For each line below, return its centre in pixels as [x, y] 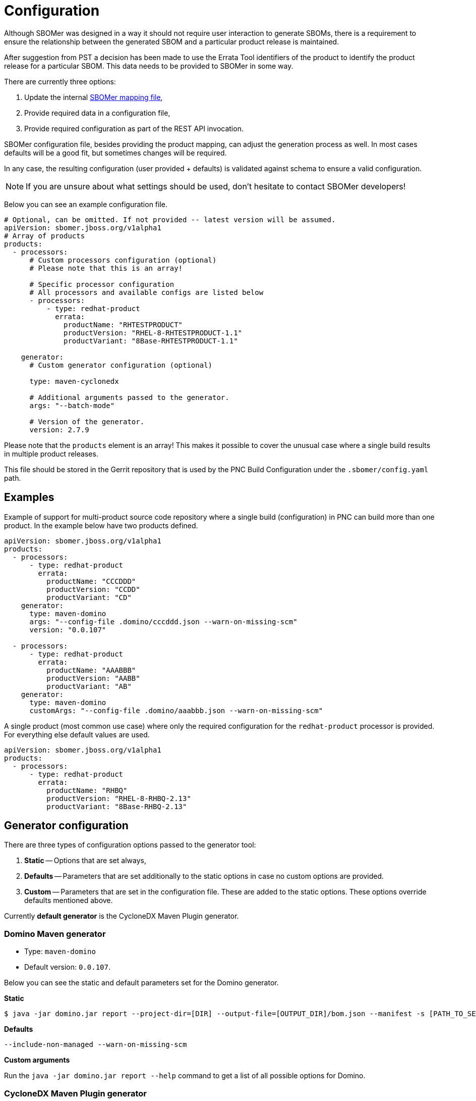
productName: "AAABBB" [91, 670]
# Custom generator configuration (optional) [121, 365]
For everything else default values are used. [77, 734]
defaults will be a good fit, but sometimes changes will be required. [115, 153]
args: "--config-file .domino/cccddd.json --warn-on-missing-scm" [163, 621]
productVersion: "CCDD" [93, 589]
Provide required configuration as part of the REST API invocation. [134, 128]
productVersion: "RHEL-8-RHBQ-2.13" [119, 798]
